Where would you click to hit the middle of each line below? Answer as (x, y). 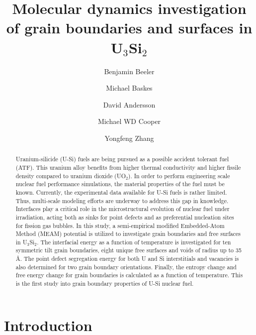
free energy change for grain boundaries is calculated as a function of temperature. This (129, 275)
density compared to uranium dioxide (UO (71, 175)
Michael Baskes (129, 88)
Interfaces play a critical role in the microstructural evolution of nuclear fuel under (123, 209)
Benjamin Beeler (129, 71)
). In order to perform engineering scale (179, 175)
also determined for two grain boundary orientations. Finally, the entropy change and (126, 267)
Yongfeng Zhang (129, 138)
